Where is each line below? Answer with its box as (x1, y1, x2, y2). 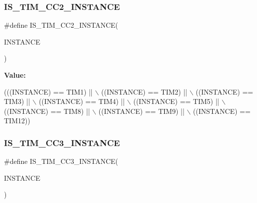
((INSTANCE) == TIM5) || (133, 96, 219, 106)
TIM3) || (4, 96, 30, 106)
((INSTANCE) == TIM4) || (39, 96, 125, 106)
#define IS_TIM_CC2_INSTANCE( (4, 20, 119, 30)
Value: (4, 70, 26, 80)
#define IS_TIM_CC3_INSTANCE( (4, 156, 119, 166)
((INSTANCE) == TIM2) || (101, 86, 188, 97)
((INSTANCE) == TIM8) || (4, 105, 90, 116)
